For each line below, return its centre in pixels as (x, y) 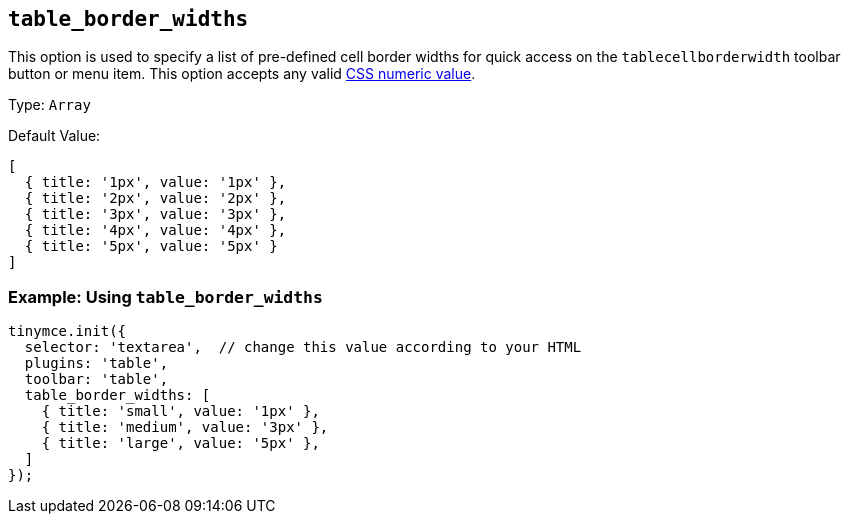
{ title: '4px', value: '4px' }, (155, 230)
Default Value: (54, 136)
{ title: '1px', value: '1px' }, (155, 182)
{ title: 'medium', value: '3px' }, (185, 427)
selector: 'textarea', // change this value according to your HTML (303, 347)
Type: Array (49, 105)
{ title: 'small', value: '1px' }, (180, 411)
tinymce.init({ (67, 331)
